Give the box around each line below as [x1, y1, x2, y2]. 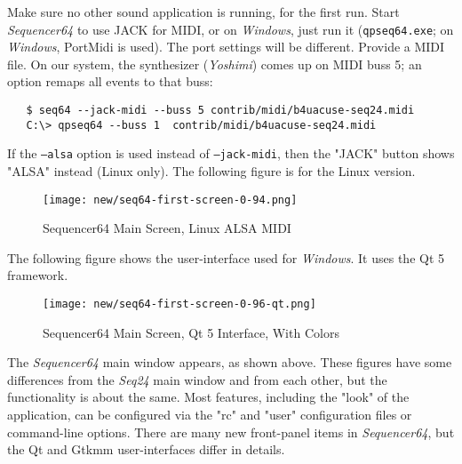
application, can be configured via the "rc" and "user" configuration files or [7, 405, 412, 424]
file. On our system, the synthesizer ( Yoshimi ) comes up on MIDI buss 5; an [7, 54, 422, 73]
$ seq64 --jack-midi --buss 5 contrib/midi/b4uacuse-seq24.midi [26, 104, 415, 117]
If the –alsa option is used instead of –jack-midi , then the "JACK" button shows [7, 144, 455, 163]
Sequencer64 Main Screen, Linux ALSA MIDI [43, 219, 291, 237]
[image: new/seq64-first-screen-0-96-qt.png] [43, 298, 316, 311]
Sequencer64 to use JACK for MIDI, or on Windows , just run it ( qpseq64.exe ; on [7, 20, 454, 38]
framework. [7, 266, 68, 284]
